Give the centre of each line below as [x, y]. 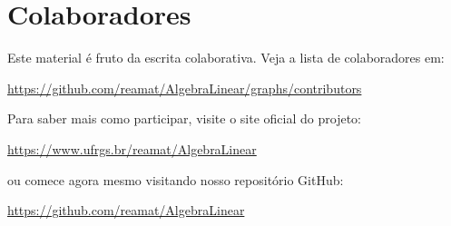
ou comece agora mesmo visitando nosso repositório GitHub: [176, 179]
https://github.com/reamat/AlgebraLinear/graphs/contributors [185, 88]
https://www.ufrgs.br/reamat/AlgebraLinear [132, 148]
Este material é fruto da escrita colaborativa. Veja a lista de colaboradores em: [226, 58]
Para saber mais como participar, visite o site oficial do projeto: [184, 118]
